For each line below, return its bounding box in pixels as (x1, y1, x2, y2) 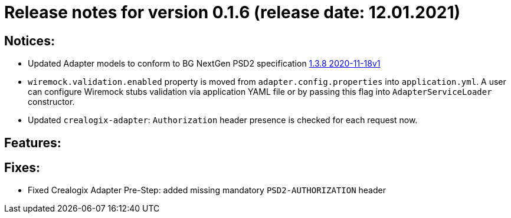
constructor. (28, 97, 75, 107)
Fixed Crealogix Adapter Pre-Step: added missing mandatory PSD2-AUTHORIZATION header (28, 185, 386, 196)
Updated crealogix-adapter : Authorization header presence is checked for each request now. (28, 115, 418, 125)
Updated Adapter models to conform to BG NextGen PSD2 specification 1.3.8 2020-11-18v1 (28, 58, 381, 69)
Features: (4, 135, 61, 150)
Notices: (4, 33, 55, 48)
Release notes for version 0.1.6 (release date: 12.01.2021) (4, 2, 461, 22)
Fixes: (4, 160, 41, 176)
